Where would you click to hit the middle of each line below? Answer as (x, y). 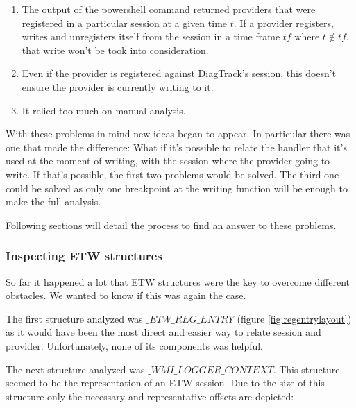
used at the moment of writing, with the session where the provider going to (168, 161)
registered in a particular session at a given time (125, 23)
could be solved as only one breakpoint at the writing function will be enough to (177, 188)
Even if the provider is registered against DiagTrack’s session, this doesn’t (179, 73)
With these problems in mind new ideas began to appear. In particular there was (178, 134)
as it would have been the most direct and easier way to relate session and (163, 332)
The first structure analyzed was (74, 318)
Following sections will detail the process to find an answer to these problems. (171, 224)
